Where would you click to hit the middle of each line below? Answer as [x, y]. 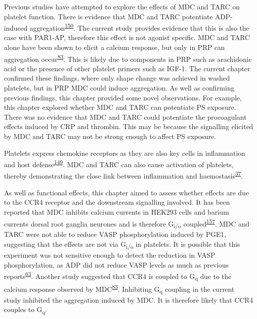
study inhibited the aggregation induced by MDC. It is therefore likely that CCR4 [128, 299]
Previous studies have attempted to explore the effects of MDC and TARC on [122, 6]
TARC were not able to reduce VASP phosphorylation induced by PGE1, [115, 234]
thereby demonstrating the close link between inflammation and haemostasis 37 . [124, 175]
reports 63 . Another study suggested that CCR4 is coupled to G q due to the [118, 276]
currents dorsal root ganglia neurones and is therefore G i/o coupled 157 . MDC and [127, 223]
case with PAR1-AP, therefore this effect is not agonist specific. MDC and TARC [127, 37]
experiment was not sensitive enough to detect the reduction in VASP [110, 255]
